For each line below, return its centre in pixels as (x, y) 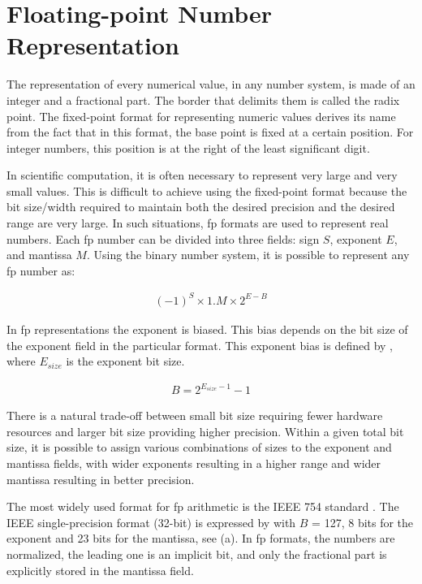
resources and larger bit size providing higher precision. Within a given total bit (205, 431)
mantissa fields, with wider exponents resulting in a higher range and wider (194, 463)
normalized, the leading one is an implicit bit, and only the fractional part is (197, 554)
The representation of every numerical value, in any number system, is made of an (211, 84)
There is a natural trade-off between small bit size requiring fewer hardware (195, 415)
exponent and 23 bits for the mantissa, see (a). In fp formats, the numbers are (201, 538)
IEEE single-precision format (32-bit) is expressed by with (151, 522)
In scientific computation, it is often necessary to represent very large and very (202, 175)
